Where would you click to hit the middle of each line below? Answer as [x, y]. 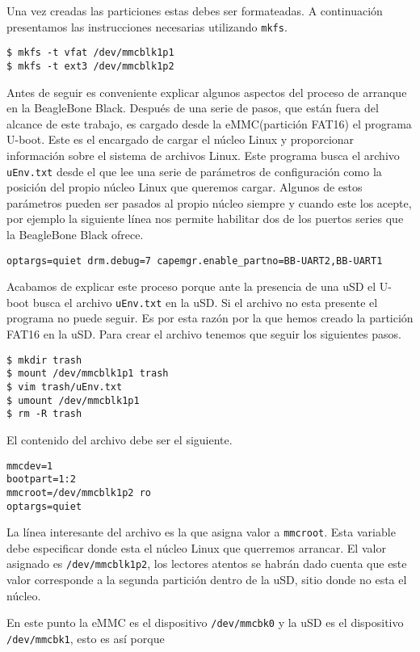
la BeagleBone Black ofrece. [75, 234]
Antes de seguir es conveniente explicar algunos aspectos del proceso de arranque [207, 92]
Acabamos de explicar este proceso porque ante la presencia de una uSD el [191, 286]
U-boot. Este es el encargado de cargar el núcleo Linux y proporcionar [181, 139]
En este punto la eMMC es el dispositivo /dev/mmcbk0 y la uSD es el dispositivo [205, 623]
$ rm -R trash [44, 414]
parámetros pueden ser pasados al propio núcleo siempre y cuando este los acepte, [209, 202]
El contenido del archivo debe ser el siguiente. [120, 439]
